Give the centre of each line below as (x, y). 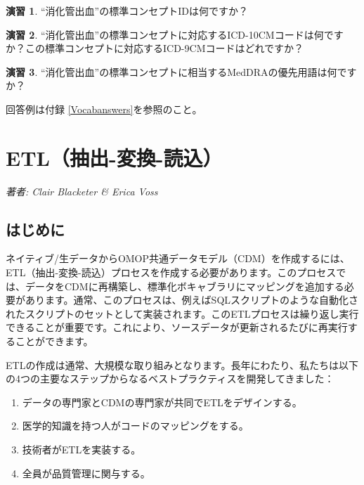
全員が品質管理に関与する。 (86, 473)
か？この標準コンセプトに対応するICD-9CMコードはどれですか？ (155, 48)
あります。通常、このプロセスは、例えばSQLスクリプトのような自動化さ (192, 300)
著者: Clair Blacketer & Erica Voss (82, 191)
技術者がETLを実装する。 (82, 450)
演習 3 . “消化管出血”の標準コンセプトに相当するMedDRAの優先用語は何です (181, 71)
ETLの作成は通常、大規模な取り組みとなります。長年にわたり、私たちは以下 (182, 364)
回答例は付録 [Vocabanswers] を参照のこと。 (104, 109)
